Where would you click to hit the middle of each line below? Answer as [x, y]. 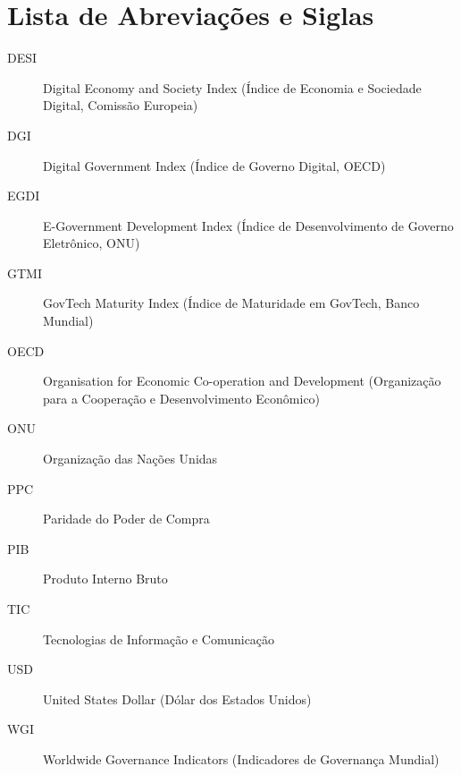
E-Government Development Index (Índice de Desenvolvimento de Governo [248, 225]
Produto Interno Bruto [105, 579]
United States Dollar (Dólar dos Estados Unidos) [177, 698]
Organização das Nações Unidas [130, 459]
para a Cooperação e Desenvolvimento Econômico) [182, 398]
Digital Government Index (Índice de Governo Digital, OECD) [214, 165]
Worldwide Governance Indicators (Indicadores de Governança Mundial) [241, 758]
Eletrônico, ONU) [92, 243]
